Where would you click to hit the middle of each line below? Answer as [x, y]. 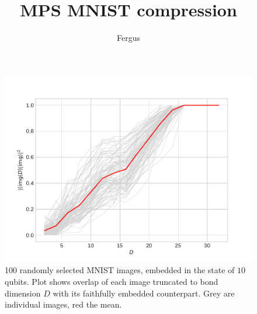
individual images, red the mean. [63, 304]
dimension [23, 293]
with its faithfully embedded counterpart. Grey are [144, 293]
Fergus [128, 38]
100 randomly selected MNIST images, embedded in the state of [120, 270]
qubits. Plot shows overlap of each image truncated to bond [112, 281]
